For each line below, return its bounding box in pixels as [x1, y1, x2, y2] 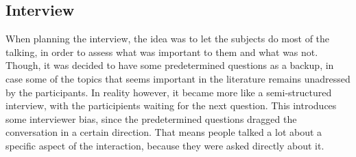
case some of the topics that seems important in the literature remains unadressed [5, 71, 351, 85]
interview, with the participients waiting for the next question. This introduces [5, 98, 337, 113]
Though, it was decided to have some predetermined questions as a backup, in [5, 58, 334, 72]
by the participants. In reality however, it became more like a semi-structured [5, 85, 332, 99]
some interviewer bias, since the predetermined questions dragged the [5, 111, 297, 126]
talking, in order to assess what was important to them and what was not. [5, 44, 318, 59]
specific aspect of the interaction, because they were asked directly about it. [5, 138, 324, 152]
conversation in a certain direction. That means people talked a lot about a [5, 125, 322, 139]
